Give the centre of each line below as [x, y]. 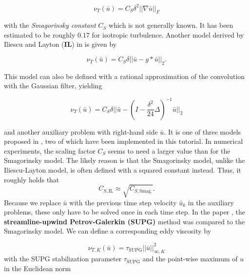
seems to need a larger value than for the [169, 150]
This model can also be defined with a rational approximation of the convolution [124, 76]
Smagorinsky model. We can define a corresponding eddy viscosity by [108, 231]
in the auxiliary [211, 202]
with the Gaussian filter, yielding [53, 86]
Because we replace [32, 202]
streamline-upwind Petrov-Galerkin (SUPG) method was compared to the [124, 221]
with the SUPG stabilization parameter [63, 259]
